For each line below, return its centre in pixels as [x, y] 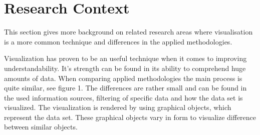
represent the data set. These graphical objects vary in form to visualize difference [130, 117]
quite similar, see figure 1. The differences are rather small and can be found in [125, 88]
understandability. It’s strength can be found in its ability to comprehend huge [125, 68]
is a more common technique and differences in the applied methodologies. [118, 41]
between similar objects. [41, 127]
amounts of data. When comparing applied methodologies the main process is [123, 78]
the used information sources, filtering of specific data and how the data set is [123, 97]
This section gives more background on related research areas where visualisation [128, 32]
